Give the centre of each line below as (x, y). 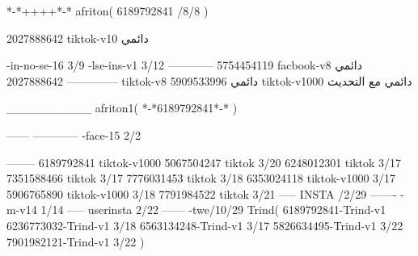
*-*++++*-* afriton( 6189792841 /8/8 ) (108, 10)
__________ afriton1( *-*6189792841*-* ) (122, 108)
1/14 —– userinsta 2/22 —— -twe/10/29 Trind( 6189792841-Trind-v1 (213, 210)
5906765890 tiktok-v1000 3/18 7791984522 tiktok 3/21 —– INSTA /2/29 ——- (202, 193)
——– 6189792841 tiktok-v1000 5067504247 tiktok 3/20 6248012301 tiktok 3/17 (204, 162)
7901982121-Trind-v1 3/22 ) (76, 241)
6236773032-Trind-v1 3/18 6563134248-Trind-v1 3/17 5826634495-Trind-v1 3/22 (205, 225)
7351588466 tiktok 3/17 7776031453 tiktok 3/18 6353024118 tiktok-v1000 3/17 (201, 178)
